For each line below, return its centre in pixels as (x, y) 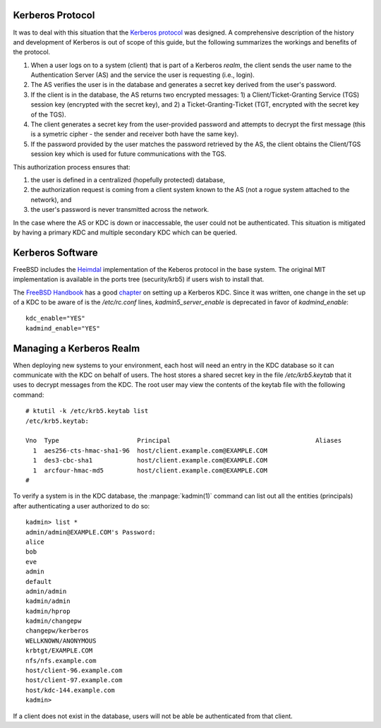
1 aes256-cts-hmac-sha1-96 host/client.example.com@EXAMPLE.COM (150, 450)
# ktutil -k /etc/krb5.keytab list (87, 411)
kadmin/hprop (48, 611)
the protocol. (32, 52)
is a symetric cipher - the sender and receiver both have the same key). (135, 134)
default (39, 581)
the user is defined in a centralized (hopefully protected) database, (128, 179)
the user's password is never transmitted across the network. (120, 210)
